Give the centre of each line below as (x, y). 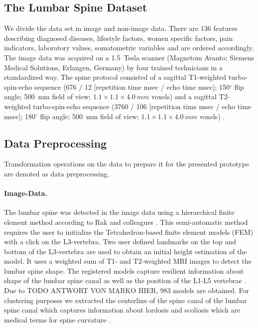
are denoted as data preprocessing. (57, 173)
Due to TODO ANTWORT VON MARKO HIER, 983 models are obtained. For (127, 290)
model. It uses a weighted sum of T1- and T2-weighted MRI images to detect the (128, 261)
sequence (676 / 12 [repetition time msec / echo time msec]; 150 (132, 86)
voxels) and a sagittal (184, 96)
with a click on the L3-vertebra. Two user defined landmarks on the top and (120, 242)
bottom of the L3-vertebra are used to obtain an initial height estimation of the (126, 251)
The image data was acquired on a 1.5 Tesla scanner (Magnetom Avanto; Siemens (129, 57)
